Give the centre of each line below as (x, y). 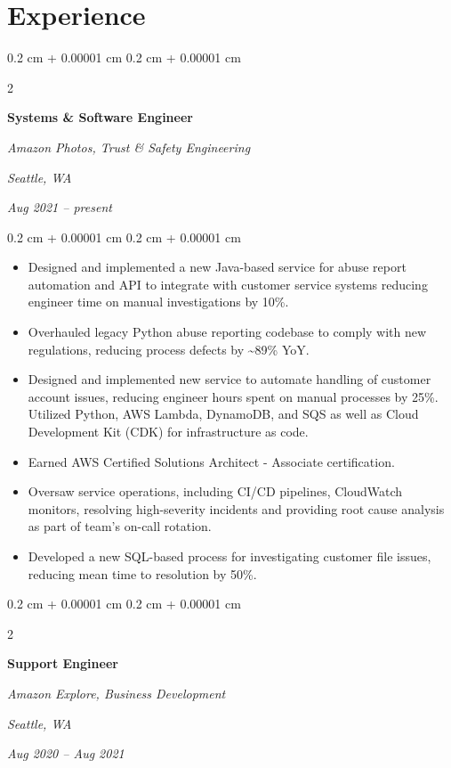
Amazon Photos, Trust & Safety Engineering (129, 147)
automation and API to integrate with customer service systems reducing (228, 284)
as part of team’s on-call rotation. (120, 526)
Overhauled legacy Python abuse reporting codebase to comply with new (227, 332)
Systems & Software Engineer (100, 117)
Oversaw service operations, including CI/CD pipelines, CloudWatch (215, 491)
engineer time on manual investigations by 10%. (158, 302)
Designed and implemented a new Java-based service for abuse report (217, 267)
